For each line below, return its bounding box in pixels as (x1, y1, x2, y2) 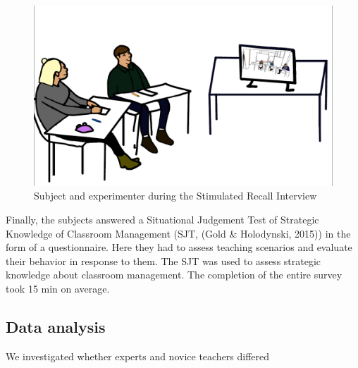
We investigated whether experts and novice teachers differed (6, 348, 270, 363)
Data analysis (6, 316, 106, 338)
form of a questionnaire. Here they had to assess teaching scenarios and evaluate (6, 240, 352, 254)
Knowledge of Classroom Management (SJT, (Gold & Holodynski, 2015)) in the (6, 226, 351, 240)
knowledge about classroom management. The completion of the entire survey (6, 267, 342, 282)
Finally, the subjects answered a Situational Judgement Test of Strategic (6, 212, 319, 227)
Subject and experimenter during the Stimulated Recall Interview (34, 188, 317, 203)
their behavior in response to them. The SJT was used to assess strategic (6, 253, 321, 268)
